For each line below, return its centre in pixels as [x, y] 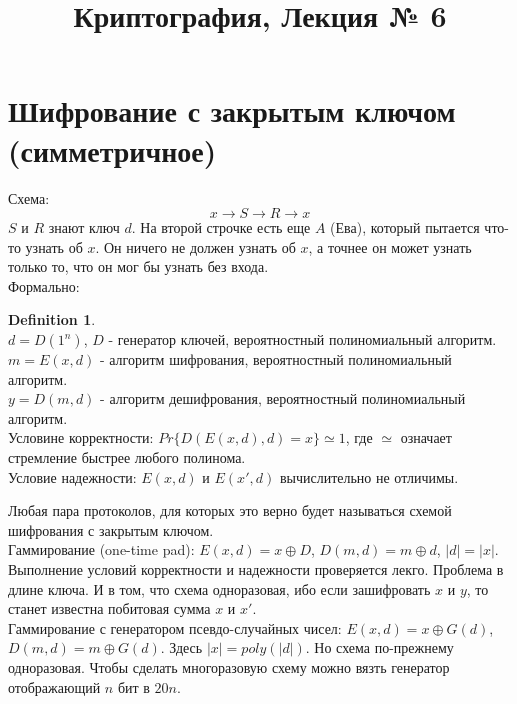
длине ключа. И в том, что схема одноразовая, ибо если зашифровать [219, 588]
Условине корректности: [81, 437]
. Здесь [181, 647]
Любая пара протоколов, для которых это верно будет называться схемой [230, 510]
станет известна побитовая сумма [109, 608]
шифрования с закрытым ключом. [111, 529]
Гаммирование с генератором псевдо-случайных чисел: [175, 627]
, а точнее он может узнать [390, 246]
